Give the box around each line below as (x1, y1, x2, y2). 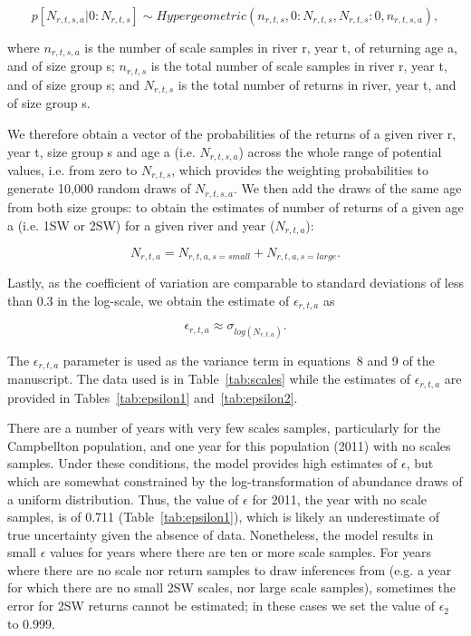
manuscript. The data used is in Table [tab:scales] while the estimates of (7, 369, 411, 388)
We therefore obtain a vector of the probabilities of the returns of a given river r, (7, 123, 457, 142)
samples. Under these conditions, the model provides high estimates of (7, 454, 398, 473)
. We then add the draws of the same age (234, 179, 462, 198)
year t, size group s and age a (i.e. (7, 142, 196, 161)
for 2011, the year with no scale (252, 489, 428, 508)
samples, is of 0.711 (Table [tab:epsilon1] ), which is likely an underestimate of (7, 507, 439, 526)
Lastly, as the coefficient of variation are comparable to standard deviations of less (7, 273, 465, 292)
